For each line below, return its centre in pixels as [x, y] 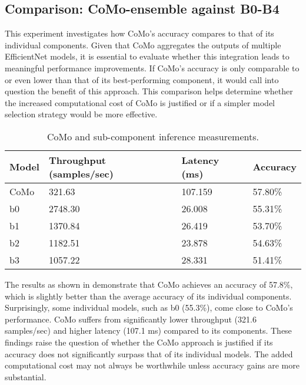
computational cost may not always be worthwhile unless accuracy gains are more [152, 365]
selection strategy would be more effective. [81, 114]
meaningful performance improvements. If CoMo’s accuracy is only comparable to [152, 68]
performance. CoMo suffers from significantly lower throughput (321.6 [131, 319]
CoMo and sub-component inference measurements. [153, 136]
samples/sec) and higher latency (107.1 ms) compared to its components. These [148, 330]
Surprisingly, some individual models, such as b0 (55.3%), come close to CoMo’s [149, 307]
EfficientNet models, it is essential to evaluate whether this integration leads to [147, 56]
